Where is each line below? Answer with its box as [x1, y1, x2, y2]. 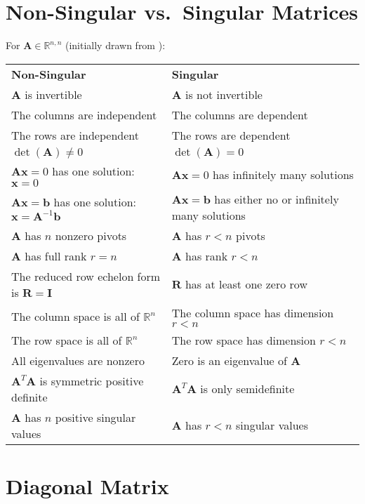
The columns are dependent [171, 106, 308, 123]
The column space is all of [11, 307, 140, 324]
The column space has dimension [171, 304, 334, 321]
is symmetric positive [39, 372, 144, 389]
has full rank [25, 247, 87, 264]
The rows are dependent [171, 126, 291, 143]
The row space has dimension [171, 331, 316, 348]
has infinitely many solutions [213, 166, 354, 183]
